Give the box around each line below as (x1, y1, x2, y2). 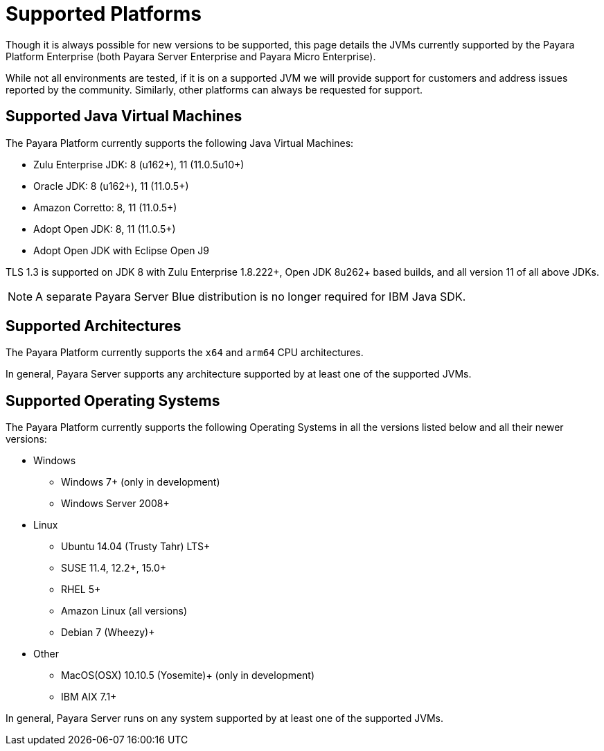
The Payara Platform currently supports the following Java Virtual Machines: (6, 136, 354, 149)
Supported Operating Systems (6, 391, 220, 409)
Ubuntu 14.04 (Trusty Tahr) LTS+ (61, 540, 211, 553)
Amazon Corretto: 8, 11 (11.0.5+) (33, 201, 177, 213)
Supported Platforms (6, 2, 202, 26)
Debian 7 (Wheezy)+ (61, 626, 155, 639)
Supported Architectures (6, 317, 181, 335)
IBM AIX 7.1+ (61, 691, 117, 703)
